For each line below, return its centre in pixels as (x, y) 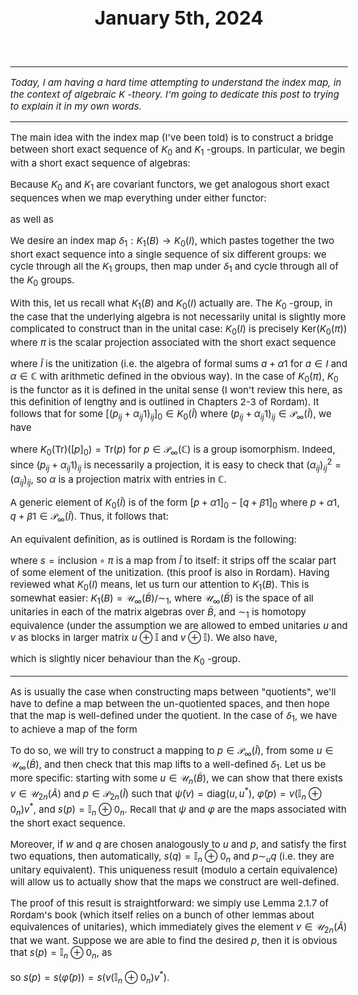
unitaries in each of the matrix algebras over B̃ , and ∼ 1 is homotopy (158, 612)
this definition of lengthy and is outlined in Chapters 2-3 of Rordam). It (164, 401)
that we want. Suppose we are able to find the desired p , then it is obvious (174, 940)
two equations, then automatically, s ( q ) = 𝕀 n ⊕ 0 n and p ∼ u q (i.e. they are (172, 857)
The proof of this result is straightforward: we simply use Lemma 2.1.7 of (169, 903)
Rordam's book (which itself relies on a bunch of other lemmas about (162, 915)
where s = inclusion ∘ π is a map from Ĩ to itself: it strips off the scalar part (173, 560)
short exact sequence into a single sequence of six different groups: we (168, 254)
